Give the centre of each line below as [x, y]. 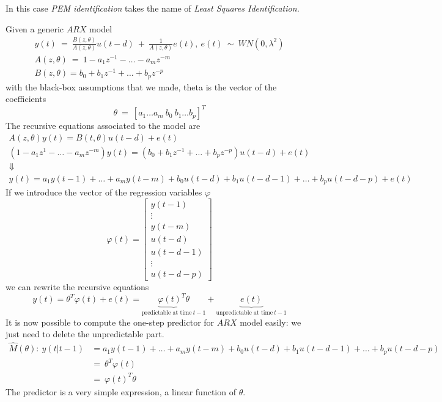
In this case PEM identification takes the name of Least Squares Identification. [153, 8]
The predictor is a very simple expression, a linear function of [121, 391]
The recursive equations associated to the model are [103, 126]
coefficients [26, 99]
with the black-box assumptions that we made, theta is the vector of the [141, 86]
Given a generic [35, 28]
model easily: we [271, 322]
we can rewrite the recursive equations [77, 287]
